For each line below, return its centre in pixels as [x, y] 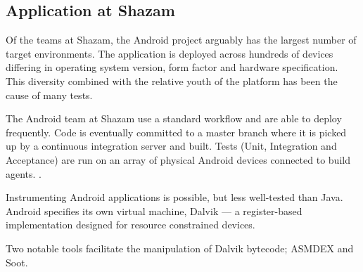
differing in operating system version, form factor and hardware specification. [172, 67]
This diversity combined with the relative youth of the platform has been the [172, 80]
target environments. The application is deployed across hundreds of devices [170, 53]
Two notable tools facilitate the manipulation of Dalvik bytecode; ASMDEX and [180, 248]
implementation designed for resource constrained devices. [130, 225]
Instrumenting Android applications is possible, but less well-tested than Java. [174, 197]
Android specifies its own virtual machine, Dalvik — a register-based [154, 211]
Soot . [17, 262]
